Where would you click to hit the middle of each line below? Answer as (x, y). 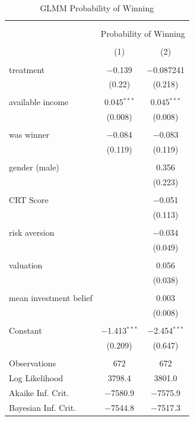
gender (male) (34, 167)
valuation (26, 265)
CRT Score (29, 200)
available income (39, 102)
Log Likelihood (36, 377)
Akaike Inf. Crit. (39, 392)
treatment (27, 69)
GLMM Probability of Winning (97, 8)
